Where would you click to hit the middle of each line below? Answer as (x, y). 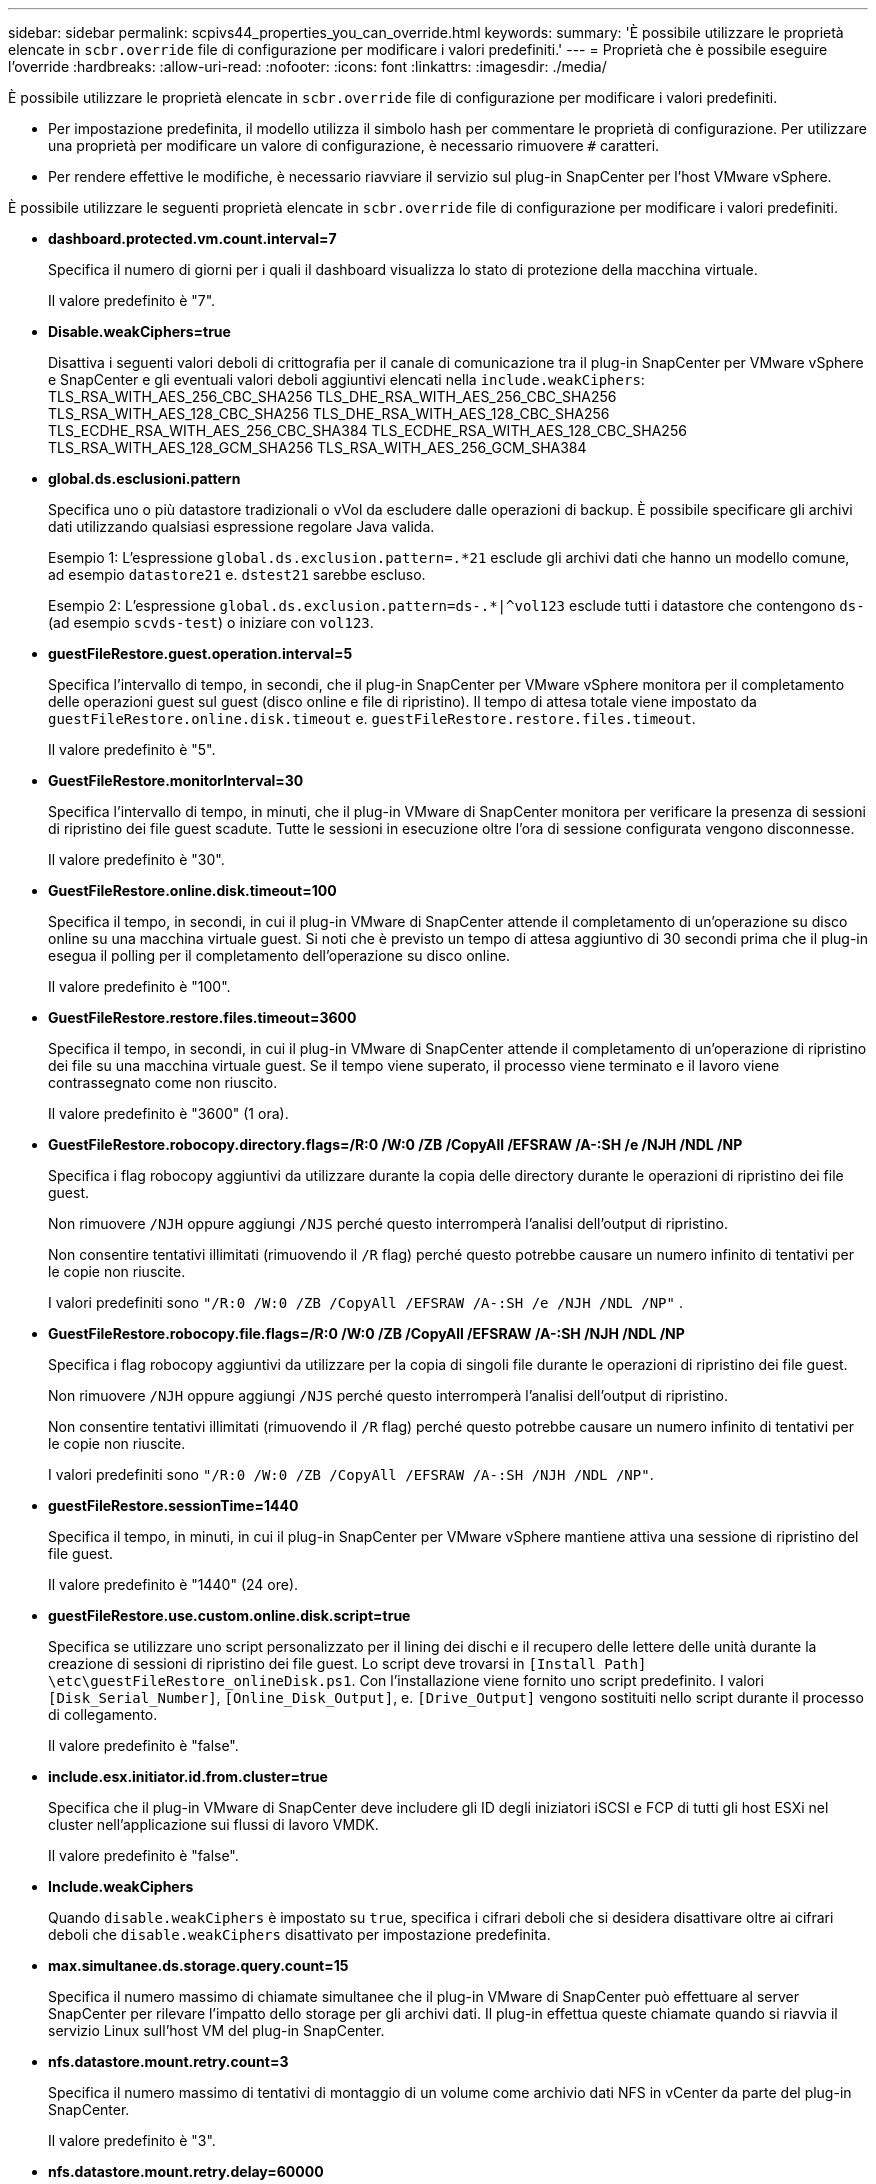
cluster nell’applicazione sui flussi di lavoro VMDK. (213, 1824)
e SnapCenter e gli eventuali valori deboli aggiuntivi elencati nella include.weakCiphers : (346, 379)
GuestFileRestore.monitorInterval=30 (176, 780)
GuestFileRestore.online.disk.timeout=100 (192, 890)
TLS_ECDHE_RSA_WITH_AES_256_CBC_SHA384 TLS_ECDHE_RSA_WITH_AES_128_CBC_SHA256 (367, 430)
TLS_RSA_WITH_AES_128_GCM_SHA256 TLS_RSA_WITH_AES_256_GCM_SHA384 (317, 447)
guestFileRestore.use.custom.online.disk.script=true (229, 1615)
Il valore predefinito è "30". (136, 859)
